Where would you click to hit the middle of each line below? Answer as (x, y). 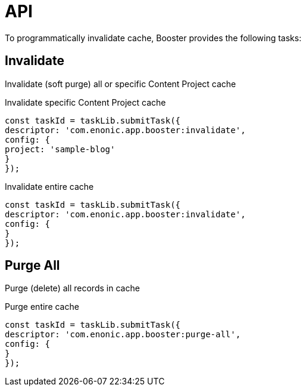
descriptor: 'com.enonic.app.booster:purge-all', (123, 335)
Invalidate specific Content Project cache (85, 102)
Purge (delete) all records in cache (72, 288)
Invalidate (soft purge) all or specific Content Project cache (121, 84)
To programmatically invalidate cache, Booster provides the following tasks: (153, 38)
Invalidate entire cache (49, 186)
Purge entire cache (42, 307)
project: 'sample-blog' (60, 149)
